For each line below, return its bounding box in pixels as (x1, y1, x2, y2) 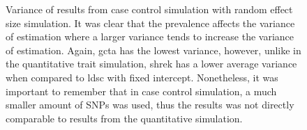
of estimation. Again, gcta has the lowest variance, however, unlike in (6, 42, 301, 57)
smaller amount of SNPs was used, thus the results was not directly (6, 97, 294, 112)
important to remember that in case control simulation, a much (6, 83, 277, 98)
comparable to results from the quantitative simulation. (6, 111, 243, 125)
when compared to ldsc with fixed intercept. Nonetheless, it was (6, 70, 278, 84)
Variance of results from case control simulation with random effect (6, 2, 293, 16)
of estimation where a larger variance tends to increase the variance (6, 29, 294, 44)
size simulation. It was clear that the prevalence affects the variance (6, 15, 295, 30)
